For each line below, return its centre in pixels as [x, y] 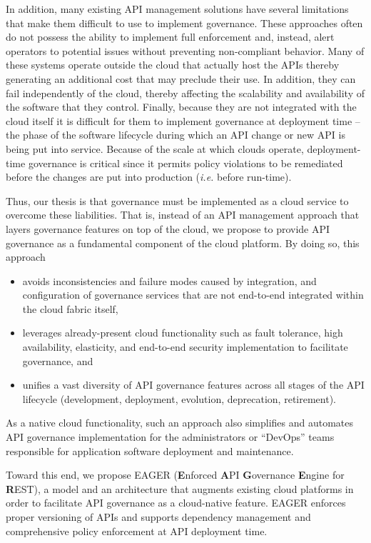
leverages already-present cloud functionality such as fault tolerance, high [183, 333]
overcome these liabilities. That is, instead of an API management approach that [183, 215]
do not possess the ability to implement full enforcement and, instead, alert [170, 37]
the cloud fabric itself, [70, 308]
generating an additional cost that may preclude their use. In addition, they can [181, 78]
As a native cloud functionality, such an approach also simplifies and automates [180, 423]
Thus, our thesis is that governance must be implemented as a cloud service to [177, 200]
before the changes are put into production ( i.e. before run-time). [149, 177]
